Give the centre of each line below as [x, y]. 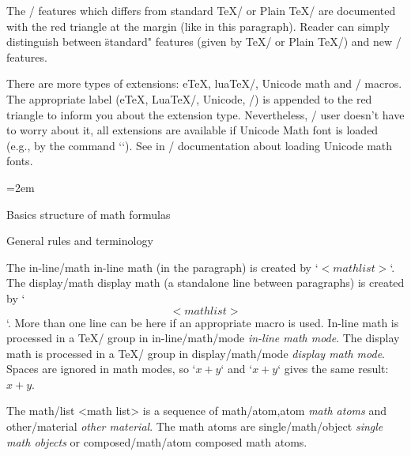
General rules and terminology [80, 241]
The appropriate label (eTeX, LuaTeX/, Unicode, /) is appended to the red [189, 98]
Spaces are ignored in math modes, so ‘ [101, 369]
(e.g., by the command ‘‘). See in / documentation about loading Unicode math [200, 145]
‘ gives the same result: [333, 369]
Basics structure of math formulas [89, 214]
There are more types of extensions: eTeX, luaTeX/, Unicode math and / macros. [204, 83]
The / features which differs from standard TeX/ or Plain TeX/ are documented [201, 10]
